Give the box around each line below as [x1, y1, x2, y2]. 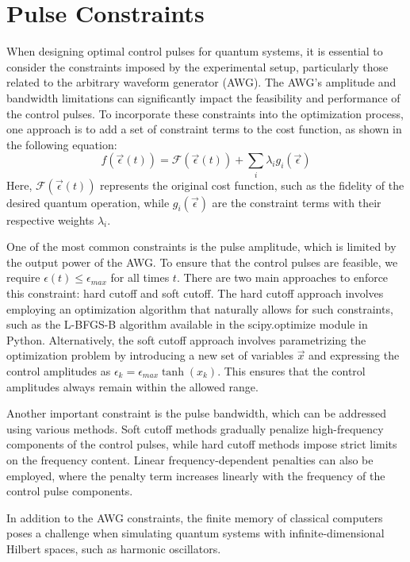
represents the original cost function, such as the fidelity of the [100, 176, 404, 193]
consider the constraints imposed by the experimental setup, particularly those [6, 58, 389, 75]
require [6, 269, 40, 286]
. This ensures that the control [217, 362, 366, 379]
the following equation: [6, 136, 117, 152]
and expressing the [308, 347, 400, 364]
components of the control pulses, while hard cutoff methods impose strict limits [6, 436, 397, 452]
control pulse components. [6, 483, 133, 499]
